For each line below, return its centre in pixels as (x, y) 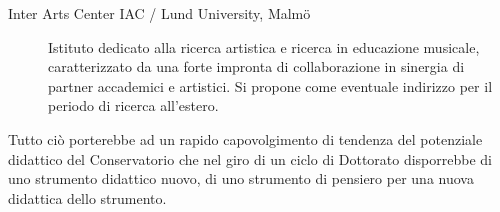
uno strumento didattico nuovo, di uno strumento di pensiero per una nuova (241, 178)
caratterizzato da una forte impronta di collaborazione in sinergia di (256, 66)
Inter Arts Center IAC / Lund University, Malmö (159, 13)
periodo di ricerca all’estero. (133, 105)
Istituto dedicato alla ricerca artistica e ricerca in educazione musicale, (264, 46)
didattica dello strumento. (87, 197)
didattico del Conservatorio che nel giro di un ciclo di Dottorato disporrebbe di (250, 158)
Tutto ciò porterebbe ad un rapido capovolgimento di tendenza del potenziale (245, 138)
